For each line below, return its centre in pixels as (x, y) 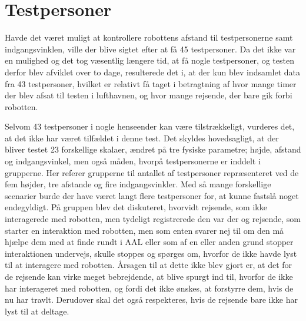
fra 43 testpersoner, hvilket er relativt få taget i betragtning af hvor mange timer (151, 83)
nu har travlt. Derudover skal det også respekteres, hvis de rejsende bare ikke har (151, 300)
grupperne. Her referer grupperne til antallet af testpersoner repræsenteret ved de (152, 172)
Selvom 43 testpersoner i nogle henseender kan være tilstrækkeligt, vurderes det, (150, 126)
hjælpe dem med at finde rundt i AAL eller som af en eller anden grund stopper (149, 242)
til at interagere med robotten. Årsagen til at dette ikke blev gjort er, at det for (149, 265)
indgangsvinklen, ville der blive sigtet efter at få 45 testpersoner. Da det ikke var (150, 49)
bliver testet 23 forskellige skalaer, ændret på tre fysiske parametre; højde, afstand (153, 149)
